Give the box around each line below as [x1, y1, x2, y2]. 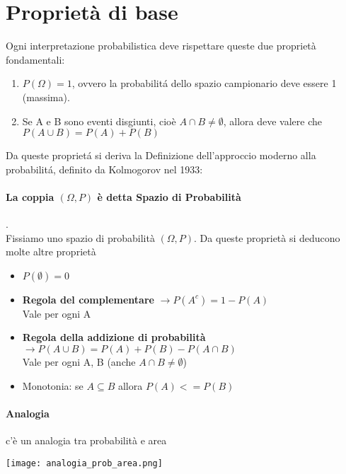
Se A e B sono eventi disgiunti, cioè [22, 113, 176, 128]
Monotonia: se [22, 378, 83, 393]
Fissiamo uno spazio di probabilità [6, 230, 155, 245]
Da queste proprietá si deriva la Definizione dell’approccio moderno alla [6, 148, 316, 163]
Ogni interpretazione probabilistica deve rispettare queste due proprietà [6, 38, 316, 53]
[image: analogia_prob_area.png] [6, 458, 163, 468]
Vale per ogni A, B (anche [22, 354, 136, 369]
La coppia [6, 189, 54, 204]
